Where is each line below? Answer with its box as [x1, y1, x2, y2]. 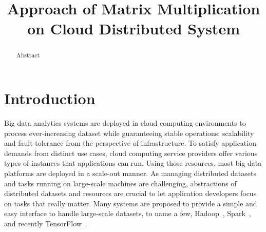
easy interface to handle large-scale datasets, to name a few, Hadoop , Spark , [4, 208, 251, 219]
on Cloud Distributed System [27, 18, 240, 39]
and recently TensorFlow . [4, 218, 87, 228]
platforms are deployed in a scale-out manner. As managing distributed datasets [4, 167, 257, 178]
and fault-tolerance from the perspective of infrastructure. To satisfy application [4, 138, 256, 148]
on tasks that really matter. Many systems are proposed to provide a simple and [4, 198, 257, 208]
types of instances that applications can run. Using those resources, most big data [4, 158, 262, 168]
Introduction [4, 88, 96, 109]
